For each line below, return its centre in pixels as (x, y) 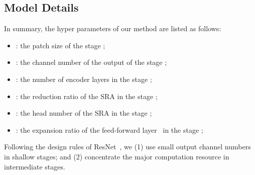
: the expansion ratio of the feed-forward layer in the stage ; (109, 129)
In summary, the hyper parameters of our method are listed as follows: (113, 28)
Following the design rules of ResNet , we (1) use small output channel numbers (127, 147)
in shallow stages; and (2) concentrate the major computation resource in (117, 156)
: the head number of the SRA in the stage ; (84, 113)
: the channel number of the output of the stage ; (91, 62)
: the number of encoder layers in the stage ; (84, 79)
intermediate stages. (35, 166)
